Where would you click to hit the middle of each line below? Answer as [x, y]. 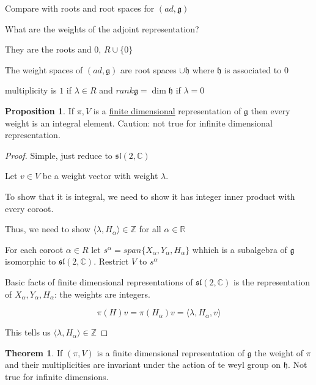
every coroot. [29, 208]
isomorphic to [31, 261]
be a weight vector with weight [100, 176]
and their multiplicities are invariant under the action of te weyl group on [143, 365]
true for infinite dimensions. [57, 376]
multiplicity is [31, 90]
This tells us [28, 332]
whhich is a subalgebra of [240, 249]
